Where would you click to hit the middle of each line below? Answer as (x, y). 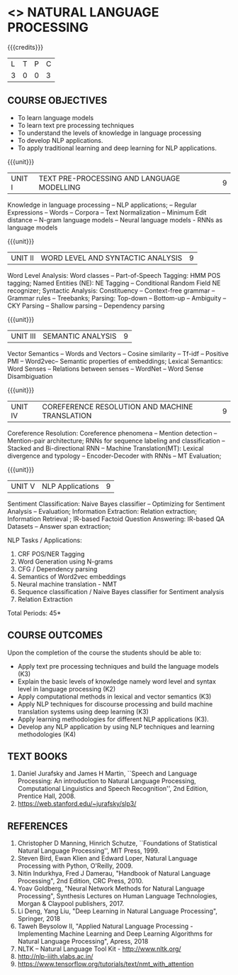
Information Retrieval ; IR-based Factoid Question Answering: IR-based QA (116, 519)
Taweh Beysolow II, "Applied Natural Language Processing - (105, 926)
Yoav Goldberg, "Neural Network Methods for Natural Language (111, 888)
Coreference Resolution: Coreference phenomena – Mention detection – (112, 433)
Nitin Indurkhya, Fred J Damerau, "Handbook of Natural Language (114, 873)
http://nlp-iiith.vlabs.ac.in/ (55, 957)
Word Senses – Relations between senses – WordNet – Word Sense (106, 368)
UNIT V (23, 486)
